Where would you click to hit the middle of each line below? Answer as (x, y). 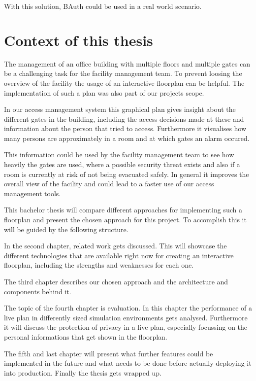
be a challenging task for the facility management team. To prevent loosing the (123, 73)
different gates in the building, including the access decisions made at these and (124, 119)
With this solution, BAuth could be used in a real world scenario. (103, 6)
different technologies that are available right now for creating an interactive (119, 255)
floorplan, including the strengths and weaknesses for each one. (99, 265)
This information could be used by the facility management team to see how (119, 155)
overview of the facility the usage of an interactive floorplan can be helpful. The (124, 83)
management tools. (32, 193)
